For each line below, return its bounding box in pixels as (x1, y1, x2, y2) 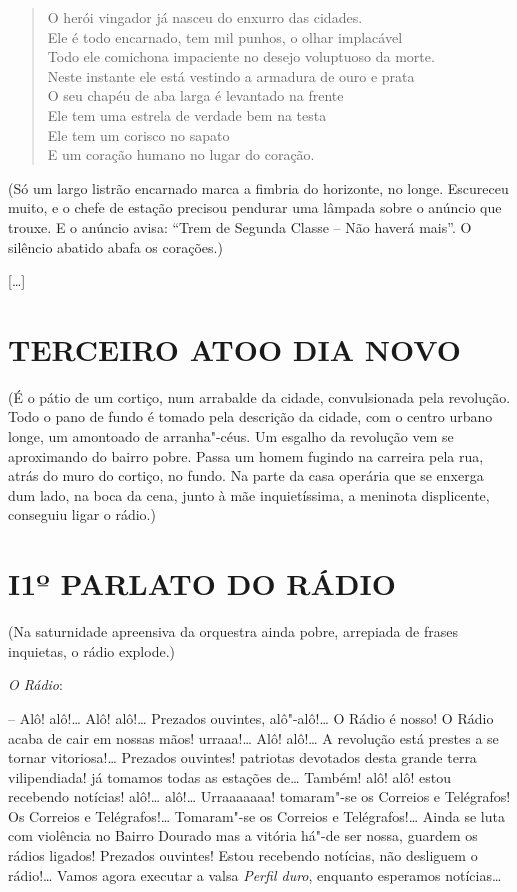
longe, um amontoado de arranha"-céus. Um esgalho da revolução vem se (8, 426, 454, 447)
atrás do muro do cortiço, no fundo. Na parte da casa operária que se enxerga (8, 465, 484, 486)
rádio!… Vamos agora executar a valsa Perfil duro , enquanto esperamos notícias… (8, 864, 502, 885)
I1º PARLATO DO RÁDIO (8, 563, 396, 604)
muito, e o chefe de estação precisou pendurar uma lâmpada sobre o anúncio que (8, 197, 502, 218)
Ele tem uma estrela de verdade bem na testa (47, 104, 327, 125)
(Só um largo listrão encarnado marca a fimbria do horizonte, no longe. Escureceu (8, 177, 509, 198)
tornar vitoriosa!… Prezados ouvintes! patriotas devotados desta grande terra (8, 747, 477, 768)
